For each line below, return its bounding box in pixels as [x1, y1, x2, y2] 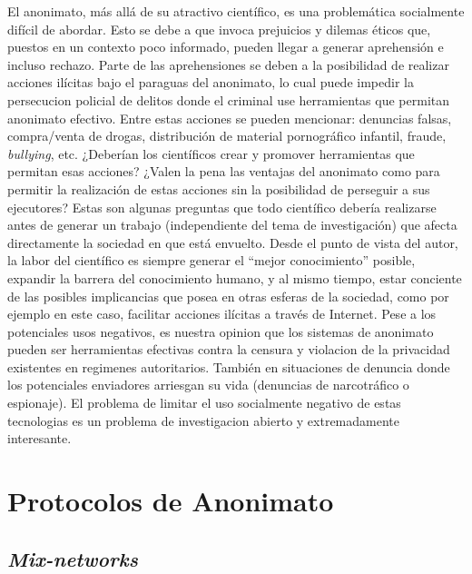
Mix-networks [7, 544, 138, 572]
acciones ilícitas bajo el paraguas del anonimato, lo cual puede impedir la [7, 73, 414, 92]
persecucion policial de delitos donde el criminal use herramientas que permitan [7, 90, 450, 109]
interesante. [7, 429, 72, 448]
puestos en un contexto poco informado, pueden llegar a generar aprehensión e [7, 37, 444, 56]
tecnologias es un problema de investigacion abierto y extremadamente [7, 411, 399, 430]
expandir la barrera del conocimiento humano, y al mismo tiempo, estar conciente [7, 268, 462, 287]
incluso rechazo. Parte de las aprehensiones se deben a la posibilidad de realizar [7, 54, 449, 74]
